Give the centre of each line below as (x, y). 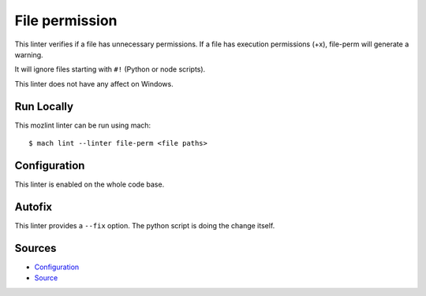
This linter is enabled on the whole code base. (90, 184)
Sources (35, 248)
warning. (29, 54)
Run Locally (44, 106)
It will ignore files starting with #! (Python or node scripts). (110, 69)
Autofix (34, 207)
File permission (66, 20)
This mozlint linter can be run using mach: (83, 125)
